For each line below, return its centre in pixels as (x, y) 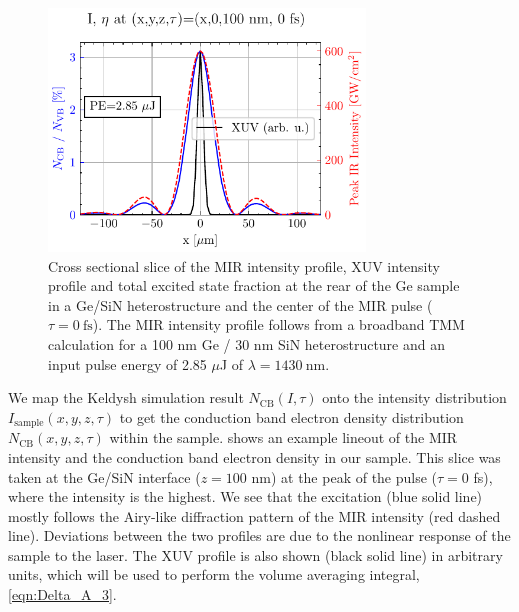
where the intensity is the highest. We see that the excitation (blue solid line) (245, 496)
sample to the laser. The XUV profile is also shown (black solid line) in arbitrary (255, 554)
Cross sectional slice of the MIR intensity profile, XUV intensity (244, 265)
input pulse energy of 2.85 (127, 363)
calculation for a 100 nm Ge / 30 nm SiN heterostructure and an (246, 344)
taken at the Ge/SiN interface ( (104, 476)
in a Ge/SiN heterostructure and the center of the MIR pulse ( (240, 304)
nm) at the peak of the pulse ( (344, 476)
